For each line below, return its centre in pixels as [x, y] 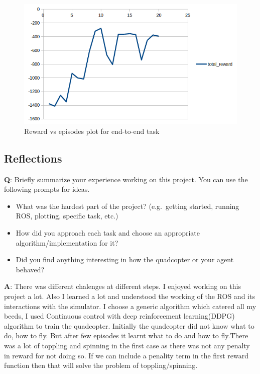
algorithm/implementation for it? [67, 242]
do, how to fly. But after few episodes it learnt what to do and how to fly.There [126, 335]
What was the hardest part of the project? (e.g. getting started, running [127, 206]
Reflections [33, 158]
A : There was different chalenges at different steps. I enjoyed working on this [122, 286]
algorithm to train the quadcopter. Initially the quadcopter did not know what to [129, 325]
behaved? [30, 269]
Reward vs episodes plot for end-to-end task [92, 131]
